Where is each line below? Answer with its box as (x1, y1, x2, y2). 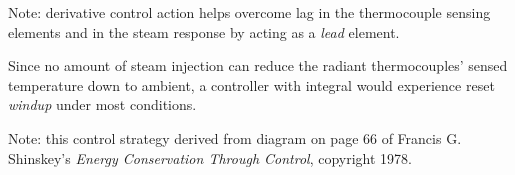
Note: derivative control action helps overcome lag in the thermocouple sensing (8, 2, 491, 22)
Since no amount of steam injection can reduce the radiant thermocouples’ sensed (8, 55, 508, 76)
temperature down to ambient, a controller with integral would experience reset (8, 74, 495, 95)
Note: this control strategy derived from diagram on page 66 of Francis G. (8, 127, 462, 148)
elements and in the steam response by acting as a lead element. (8, 21, 400, 42)
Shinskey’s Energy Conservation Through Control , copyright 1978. (8, 147, 413, 168)
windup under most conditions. (8, 94, 197, 115)
